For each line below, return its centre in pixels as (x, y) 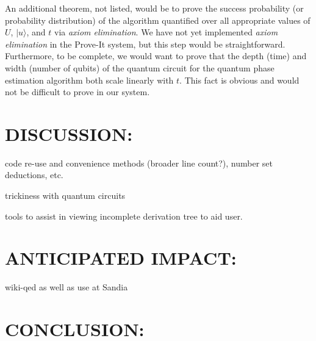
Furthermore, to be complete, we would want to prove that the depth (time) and (156, 56)
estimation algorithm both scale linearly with (89, 80)
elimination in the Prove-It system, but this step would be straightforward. (145, 44)
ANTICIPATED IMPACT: (121, 258)
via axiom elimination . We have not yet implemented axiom (166, 32)
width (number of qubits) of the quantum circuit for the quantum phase (140, 67)
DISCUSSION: (69, 133)
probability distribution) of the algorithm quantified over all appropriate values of (158, 20)
